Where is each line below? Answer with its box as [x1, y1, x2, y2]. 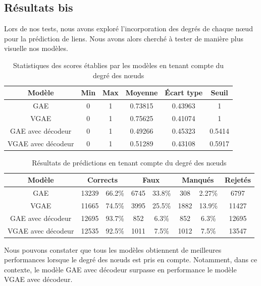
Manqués [182, 175, 214, 185]
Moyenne [125, 87, 158, 98]
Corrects [87, 175, 118, 185]
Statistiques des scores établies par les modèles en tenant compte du [13, 60, 224, 70]
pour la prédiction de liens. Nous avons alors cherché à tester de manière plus [4, 33, 243, 43]
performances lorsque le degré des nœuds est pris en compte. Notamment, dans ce [4, 254, 257, 265]
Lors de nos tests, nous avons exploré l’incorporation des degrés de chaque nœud [4, 23, 253, 34]
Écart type [165, 87, 203, 98]
